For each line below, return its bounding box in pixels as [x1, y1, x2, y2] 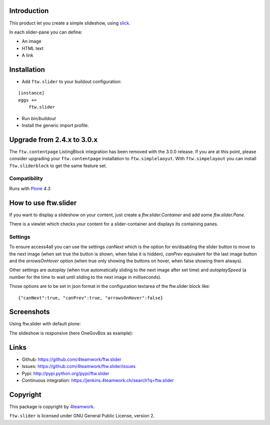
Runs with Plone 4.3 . [9, 185, 52, 191]
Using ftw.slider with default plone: [9, 321, 81, 327]
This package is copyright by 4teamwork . [9, 403, 95, 409]
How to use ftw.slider [9, 198, 77, 207]
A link [21, 53, 33, 59]
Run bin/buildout [21, 115, 56, 121]
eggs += [18, 97, 37, 103]
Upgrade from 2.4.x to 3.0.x [9, 135, 97, 144]
